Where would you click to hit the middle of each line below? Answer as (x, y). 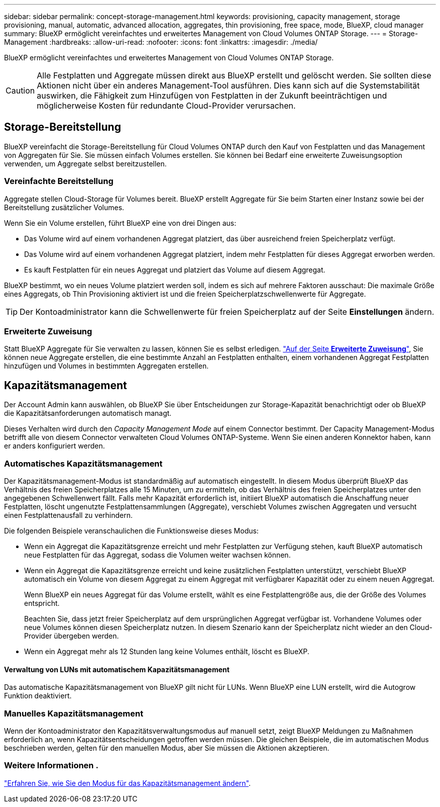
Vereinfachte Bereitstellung (59, 181)
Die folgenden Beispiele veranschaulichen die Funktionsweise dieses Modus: (131, 530)
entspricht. (42, 603)
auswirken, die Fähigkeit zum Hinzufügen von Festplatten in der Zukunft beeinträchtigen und (212, 96)
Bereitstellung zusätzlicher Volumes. (64, 207)
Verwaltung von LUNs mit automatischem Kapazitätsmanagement (117, 669)
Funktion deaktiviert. (38, 696)
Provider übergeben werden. (72, 636)
